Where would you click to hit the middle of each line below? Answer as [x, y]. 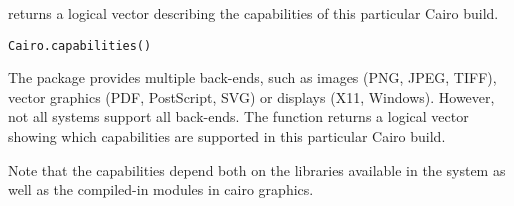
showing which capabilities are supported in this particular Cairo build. [227, 136]
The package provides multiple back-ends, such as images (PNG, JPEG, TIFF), [252, 77]
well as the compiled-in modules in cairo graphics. [161, 189]
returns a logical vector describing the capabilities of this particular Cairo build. [253, 13]
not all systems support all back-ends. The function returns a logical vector [238, 116]
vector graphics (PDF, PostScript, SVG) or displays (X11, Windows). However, [251, 96]
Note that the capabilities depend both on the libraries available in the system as [257, 169]
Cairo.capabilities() [80, 45]
